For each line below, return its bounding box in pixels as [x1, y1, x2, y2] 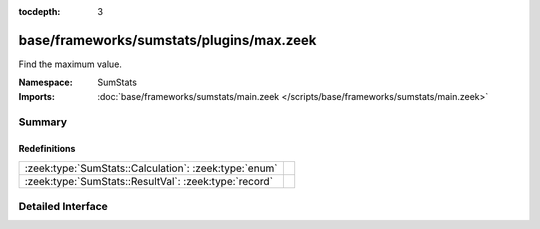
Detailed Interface [18, 200, 109, 214]
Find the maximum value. [18, 58, 122, 70]
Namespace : [18, 76, 74, 89]
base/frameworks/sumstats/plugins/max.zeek [18, 31, 317, 49]
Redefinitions [18, 143, 76, 155]
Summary [18, 115, 68, 129]
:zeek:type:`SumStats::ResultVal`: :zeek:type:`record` [24, 174, 274, 188]
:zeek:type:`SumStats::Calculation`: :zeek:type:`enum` [24, 161, 279, 175]
